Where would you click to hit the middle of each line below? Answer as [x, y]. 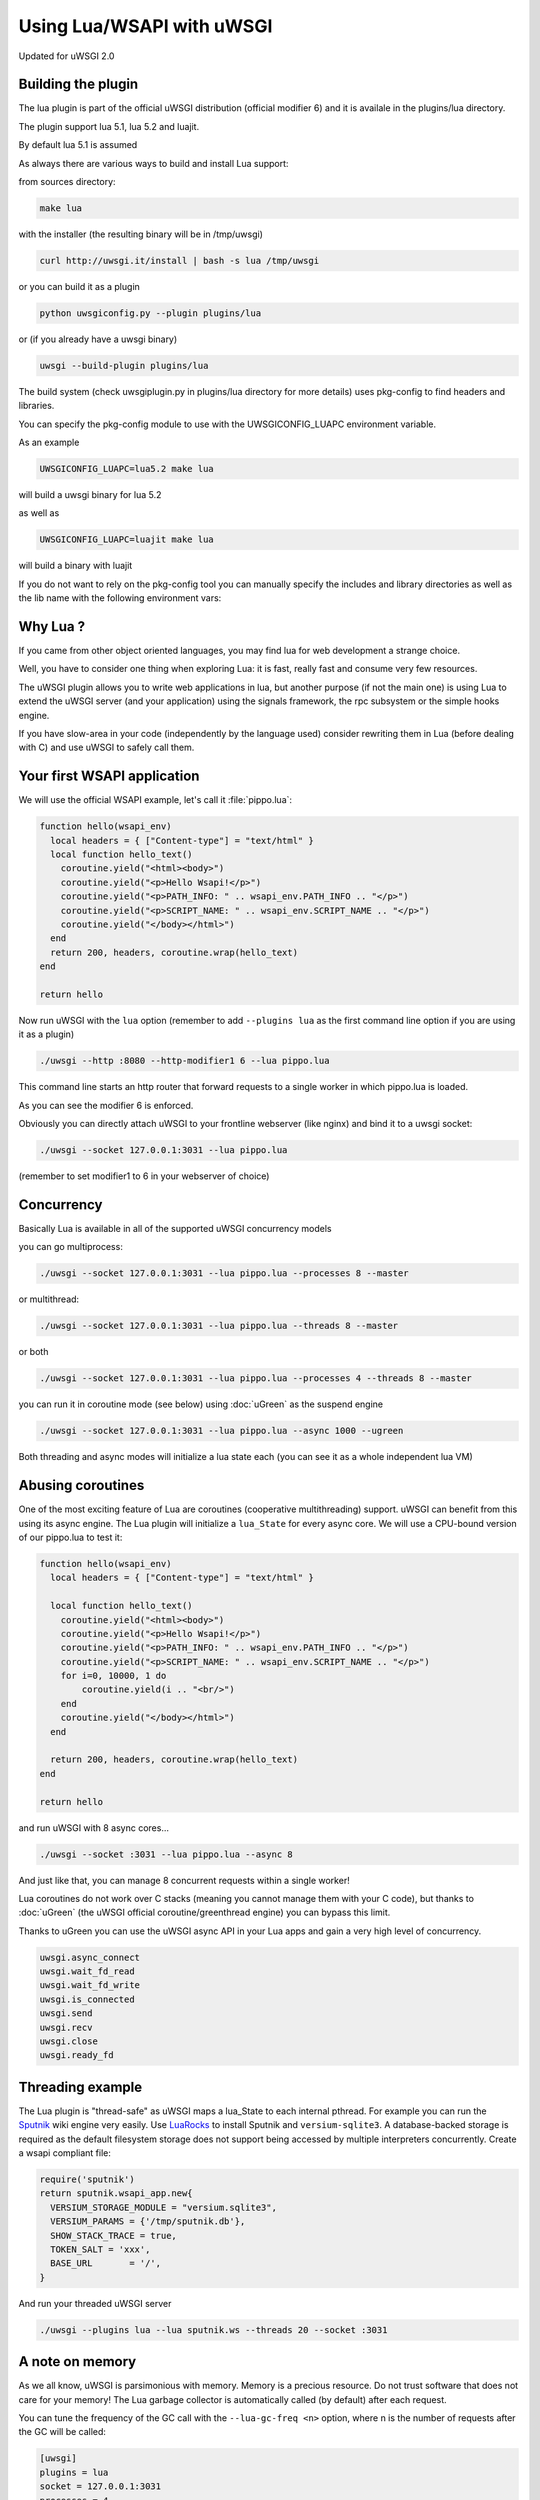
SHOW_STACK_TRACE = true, [113, 2235]
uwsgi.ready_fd [76, 2055]
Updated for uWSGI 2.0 [66, 56]
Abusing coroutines [81, 1485]
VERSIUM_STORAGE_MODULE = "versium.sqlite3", [163, 2207]
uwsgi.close [69, 2041]
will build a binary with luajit [75, 566]
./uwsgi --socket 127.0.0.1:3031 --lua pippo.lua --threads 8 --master [219, 1326]
